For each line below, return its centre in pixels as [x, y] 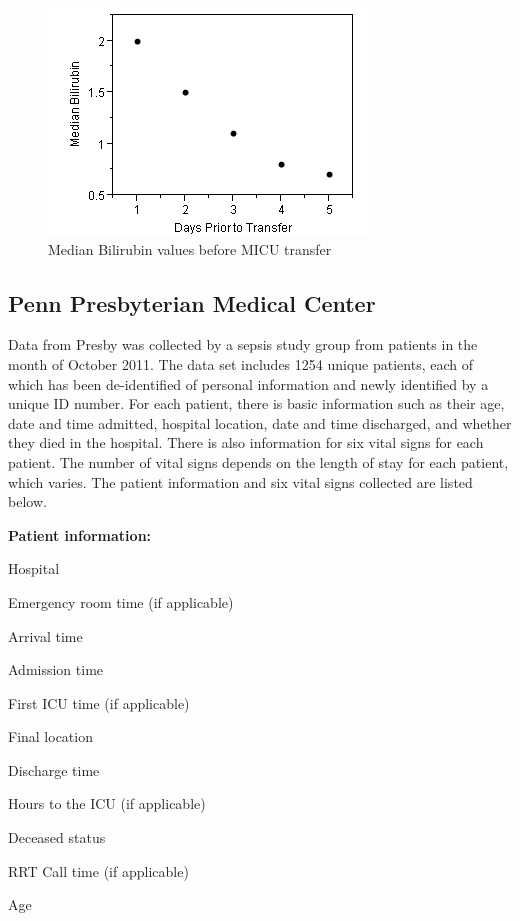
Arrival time [45, 635]
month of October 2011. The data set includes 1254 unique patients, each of [240, 363]
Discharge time [54, 769]
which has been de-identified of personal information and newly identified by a [248, 383]
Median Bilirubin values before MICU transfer [190, 248]
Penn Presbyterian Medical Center [192, 302]
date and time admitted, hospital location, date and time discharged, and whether [260, 422]
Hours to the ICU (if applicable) [107, 803]
